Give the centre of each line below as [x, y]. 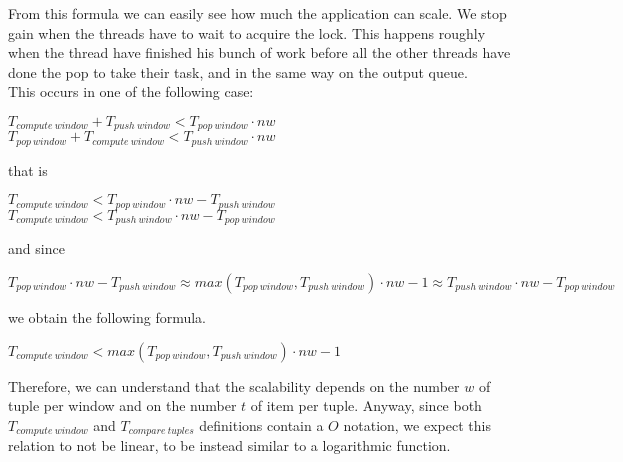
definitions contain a [261, 424]
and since [36, 248]
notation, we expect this [417, 424]
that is [28, 169]
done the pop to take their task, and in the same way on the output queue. [238, 71]
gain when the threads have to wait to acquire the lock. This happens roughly [247, 32]
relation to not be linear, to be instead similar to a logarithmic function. [229, 445]
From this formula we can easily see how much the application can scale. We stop [257, 13]
